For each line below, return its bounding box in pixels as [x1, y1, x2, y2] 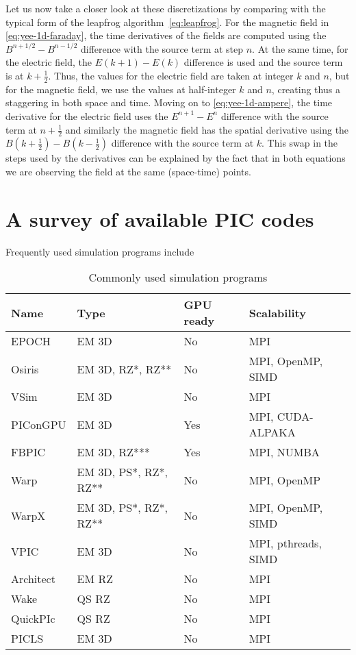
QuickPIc [11, 610, 55, 627]
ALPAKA [249, 424, 296, 441]
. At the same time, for [252, 41, 348, 55]
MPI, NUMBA [249, 444, 320, 460]
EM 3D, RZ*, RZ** [77, 360, 172, 377]
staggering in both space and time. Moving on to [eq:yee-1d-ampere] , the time [5, 95, 333, 110]
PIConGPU [11, 416, 66, 432]
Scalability [249, 304, 306, 321]
